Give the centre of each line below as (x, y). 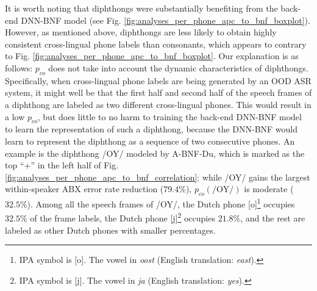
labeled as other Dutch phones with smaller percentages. (110, 230)
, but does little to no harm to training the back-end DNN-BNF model (169, 116)
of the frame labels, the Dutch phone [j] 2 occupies (123, 217)
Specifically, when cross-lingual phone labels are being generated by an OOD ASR (158, 80)
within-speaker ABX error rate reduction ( (84, 189)
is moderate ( (269, 189)
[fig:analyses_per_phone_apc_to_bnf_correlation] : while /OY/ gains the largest (158, 177)
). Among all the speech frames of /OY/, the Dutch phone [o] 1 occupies (161, 203)
